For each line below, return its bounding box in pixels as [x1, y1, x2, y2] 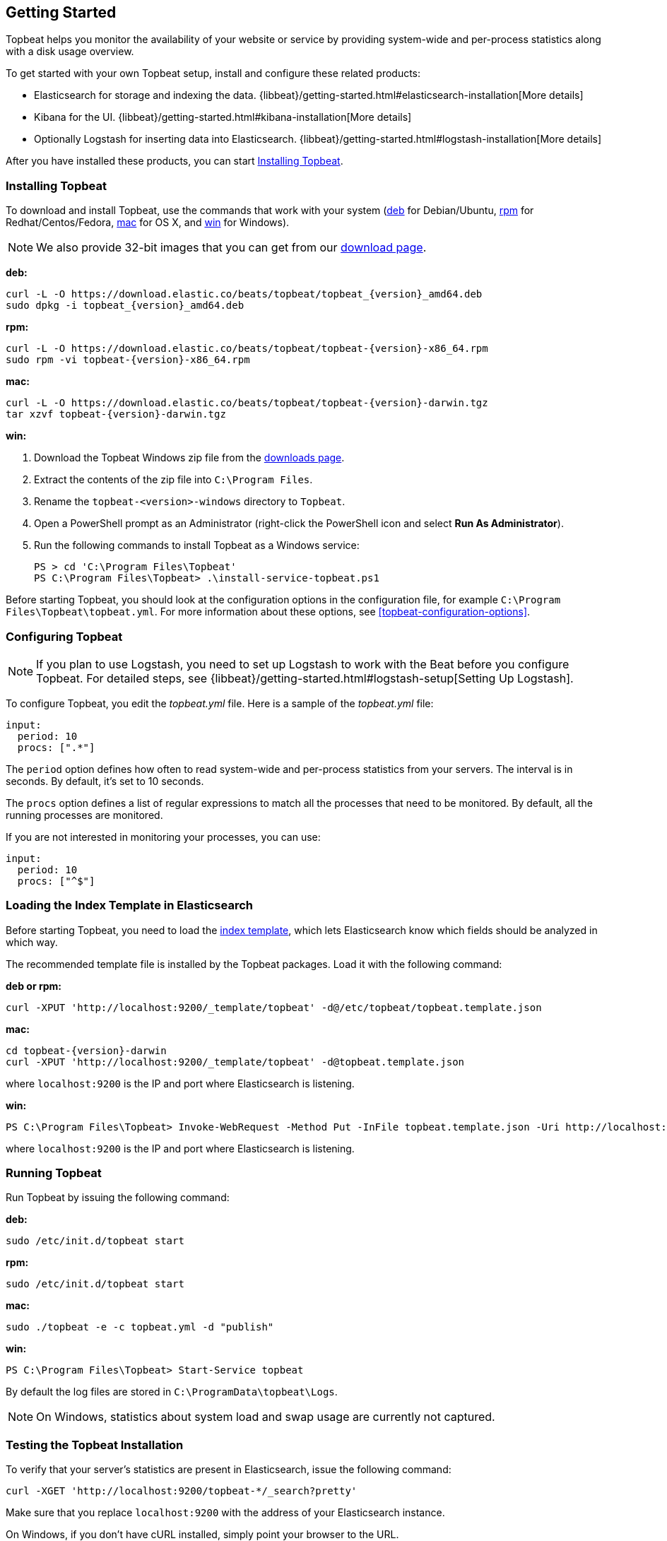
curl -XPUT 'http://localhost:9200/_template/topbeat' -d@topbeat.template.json [6, 1056, 465, 1068]
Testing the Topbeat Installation [6, 1437, 184, 1452]
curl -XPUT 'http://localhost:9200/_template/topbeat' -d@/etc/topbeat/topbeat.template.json [6, 1001, 542, 1013]
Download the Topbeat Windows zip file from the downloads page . [34, 451, 345, 464]
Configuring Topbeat [6, 629, 123, 644]
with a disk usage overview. [6, 45, 134, 58]
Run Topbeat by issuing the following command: [6, 1191, 230, 1204]
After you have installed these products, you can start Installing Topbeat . [6, 155, 343, 167]
